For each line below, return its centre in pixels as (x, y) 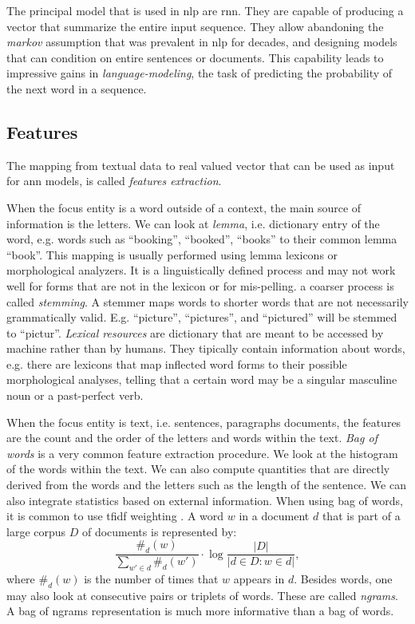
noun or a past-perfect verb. (75, 395)
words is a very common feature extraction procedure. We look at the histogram (202, 453)
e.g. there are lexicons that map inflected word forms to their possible (177, 363)
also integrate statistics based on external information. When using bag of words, (205, 500)
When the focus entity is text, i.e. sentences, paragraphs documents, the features (204, 422)
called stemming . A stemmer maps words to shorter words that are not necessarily (207, 301)
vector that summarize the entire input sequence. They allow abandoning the (195, 26)
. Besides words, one (343, 579)
